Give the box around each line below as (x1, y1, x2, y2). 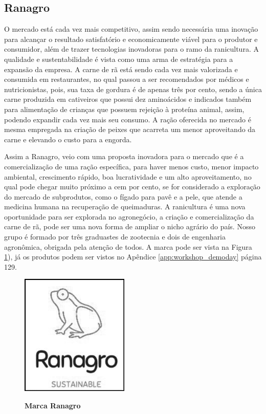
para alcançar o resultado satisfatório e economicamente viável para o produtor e (4, 33, 258, 44)
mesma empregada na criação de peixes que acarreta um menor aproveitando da (4, 124, 256, 135)
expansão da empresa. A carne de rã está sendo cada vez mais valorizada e (4, 63, 238, 74)
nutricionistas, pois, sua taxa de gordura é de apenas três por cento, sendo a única (4, 83, 262, 94)
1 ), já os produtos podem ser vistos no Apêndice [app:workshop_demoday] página (4, 251, 262, 262)
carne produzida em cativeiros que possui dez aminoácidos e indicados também (4, 94, 252, 104)
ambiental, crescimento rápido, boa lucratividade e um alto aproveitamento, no (4, 171, 252, 182)
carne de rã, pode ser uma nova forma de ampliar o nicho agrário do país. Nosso (4, 221, 255, 232)
